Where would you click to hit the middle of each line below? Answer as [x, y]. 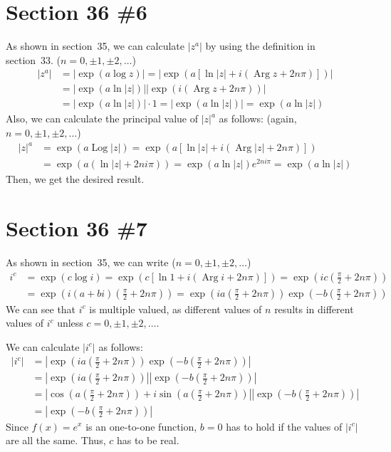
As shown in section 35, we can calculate [95, 46]
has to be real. [148, 440]
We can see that [41, 309]
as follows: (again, [258, 119]
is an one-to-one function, [141, 426]
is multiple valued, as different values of [176, 309]
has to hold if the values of [284, 426]
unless [70, 323]
